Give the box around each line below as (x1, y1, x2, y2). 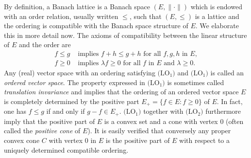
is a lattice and (195, 11, 239, 21)
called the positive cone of (4, 125, 81, 136)
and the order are (18, 39, 71, 50)
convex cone (4, 135, 40, 145)
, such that (129, 11, 162, 21)
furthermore (205, 106, 241, 116)
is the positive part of (105, 135, 170, 145)
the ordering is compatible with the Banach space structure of (4, 20, 188, 31)
